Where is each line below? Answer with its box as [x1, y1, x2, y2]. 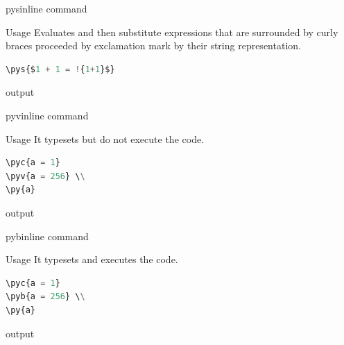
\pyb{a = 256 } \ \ [6, 292, 85, 302]
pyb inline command [6, 228, 89, 243]
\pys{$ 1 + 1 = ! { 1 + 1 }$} [6, 64, 115, 74]
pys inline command [6, 1, 87, 15]
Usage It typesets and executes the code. [6, 252, 178, 267]
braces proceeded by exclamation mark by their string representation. [6, 38, 301, 53]
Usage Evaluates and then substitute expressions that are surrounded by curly [6, 24, 338, 39]
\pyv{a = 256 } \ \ [6, 171, 85, 181]
